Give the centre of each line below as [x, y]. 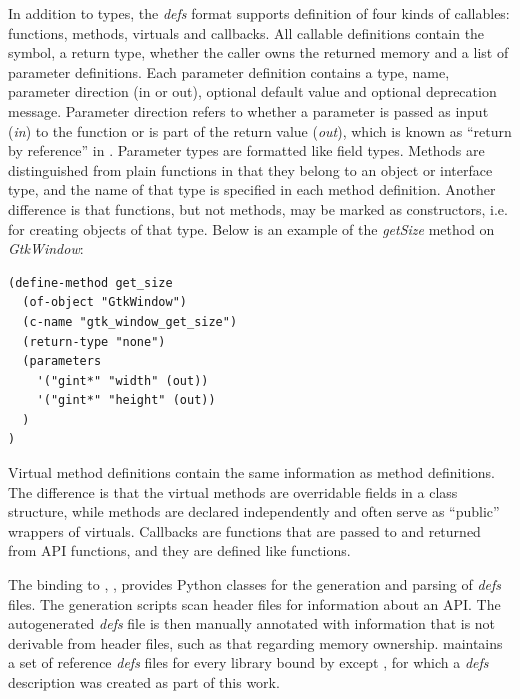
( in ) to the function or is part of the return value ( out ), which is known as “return [260, 130]
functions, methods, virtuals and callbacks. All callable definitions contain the [246, 32]
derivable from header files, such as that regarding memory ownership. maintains [255, 642]
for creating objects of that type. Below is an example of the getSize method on [251, 228]
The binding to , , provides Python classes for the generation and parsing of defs [255, 584]
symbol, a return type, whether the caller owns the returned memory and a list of [258, 52]
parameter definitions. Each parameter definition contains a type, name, [229, 71]
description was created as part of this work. [144, 682]
